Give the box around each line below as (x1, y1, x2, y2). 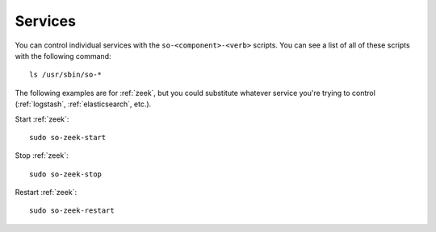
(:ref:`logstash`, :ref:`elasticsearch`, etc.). (15, 99, 152, 109)
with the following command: (15, 51, 111, 60)
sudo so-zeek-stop (29, 169, 103, 179)
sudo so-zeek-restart (29, 206, 115, 215)
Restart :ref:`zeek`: (15, 188, 77, 197)
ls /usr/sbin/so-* (29, 70, 103, 80)
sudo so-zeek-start (29, 133, 107, 142)
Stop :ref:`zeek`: (15, 151, 69, 160)
